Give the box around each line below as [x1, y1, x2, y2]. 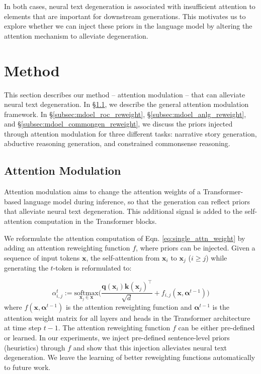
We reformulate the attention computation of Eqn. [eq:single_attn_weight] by [4, 232, 245, 243]
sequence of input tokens [4, 252, 80, 263]
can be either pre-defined [178, 322, 255, 333]
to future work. [4, 361, 51, 372]
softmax [74, 289, 99, 297]
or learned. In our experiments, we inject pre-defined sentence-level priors [4, 332, 230, 342]
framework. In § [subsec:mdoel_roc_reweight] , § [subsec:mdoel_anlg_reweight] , [4, 108, 246, 119]
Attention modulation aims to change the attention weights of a [4, 186, 201, 197]
